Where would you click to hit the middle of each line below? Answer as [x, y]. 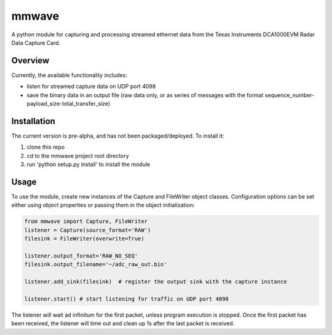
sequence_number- [290, 95]
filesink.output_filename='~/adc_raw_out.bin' [96, 265]
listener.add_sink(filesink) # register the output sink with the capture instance [156, 282]
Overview [30, 61]
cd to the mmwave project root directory [78, 156]
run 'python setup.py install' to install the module [89, 164]
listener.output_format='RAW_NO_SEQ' [81, 256]
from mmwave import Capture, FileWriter [86, 222]
